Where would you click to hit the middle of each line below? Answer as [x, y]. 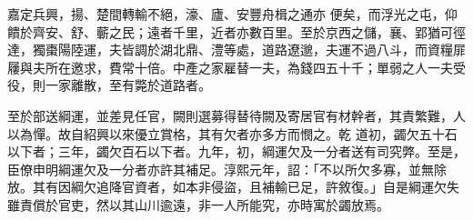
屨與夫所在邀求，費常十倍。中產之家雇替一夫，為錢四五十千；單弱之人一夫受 [236, 67]
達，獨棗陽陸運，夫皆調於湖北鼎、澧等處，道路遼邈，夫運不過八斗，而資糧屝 [236, 50]
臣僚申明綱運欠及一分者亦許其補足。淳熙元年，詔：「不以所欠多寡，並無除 [227, 169]
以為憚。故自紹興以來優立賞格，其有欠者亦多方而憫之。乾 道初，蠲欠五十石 [232, 133]
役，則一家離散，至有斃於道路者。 [109, 85]
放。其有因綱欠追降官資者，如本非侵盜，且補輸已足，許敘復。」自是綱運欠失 [233, 187]
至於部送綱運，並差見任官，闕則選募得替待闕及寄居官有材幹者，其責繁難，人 [236, 115]
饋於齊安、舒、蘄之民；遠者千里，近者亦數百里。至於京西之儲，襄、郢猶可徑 [236, 31]
